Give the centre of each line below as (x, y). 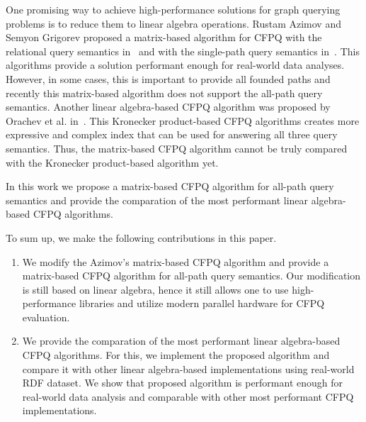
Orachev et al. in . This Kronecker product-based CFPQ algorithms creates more (183, 120)
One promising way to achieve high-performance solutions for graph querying (173, 9)
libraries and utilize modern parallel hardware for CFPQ (202, 303)
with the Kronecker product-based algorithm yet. (112, 162)
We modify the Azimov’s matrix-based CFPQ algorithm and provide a (176, 261)
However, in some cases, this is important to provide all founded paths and (168, 78)
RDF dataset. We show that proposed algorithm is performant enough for (183, 383)
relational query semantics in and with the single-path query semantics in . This (183, 51)
